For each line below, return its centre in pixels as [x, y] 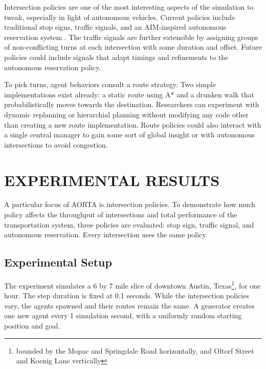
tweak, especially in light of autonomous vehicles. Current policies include [120, 17]
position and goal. [32, 326]
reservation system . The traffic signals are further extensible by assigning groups [131, 37]
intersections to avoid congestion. [56, 144]
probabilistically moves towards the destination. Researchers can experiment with [132, 104]
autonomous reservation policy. [53, 67]
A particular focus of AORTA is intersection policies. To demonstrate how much [130, 204]
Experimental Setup [58, 262]
